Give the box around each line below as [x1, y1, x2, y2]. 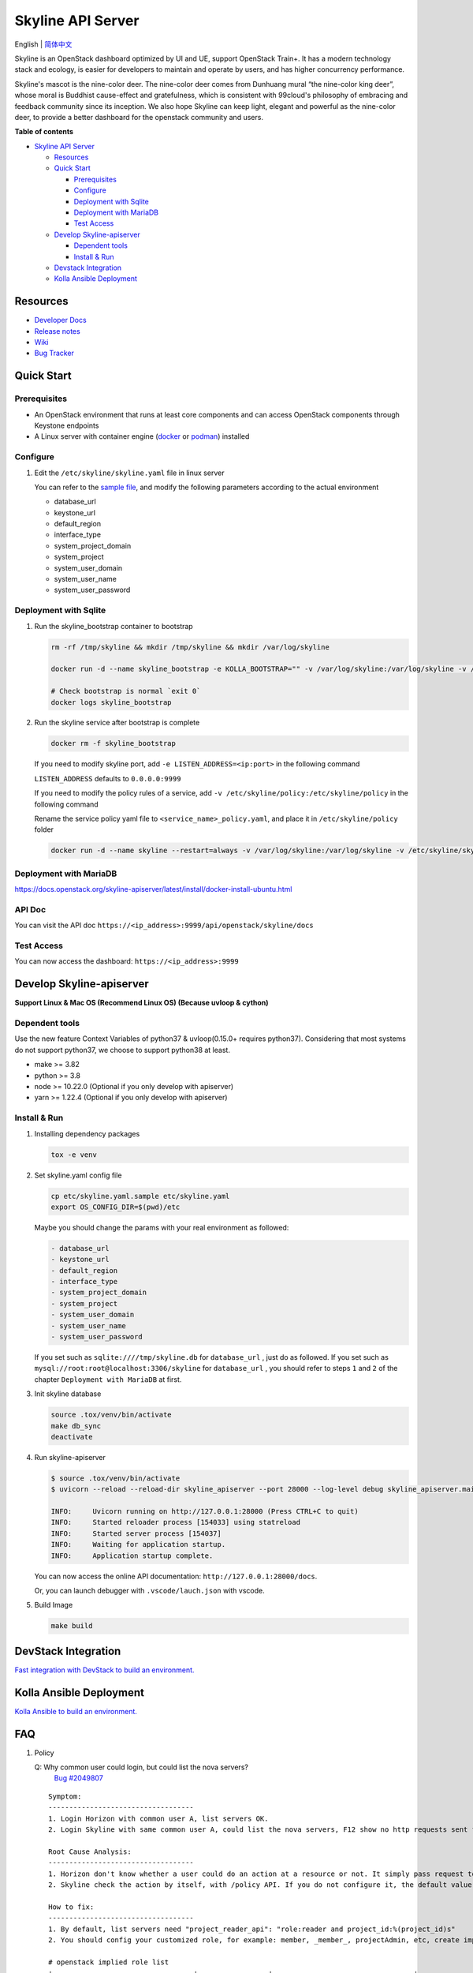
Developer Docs [34, 316, 87, 325]
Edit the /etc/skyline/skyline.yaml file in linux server [34, 468, 225, 477]
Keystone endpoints [34, 421, 99, 430]
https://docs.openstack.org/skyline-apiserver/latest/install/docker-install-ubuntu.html [14, 885, 292, 894]
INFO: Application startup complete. [50, 1551, 214, 1560]
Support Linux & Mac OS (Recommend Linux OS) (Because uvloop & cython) [14, 998, 269, 1008]
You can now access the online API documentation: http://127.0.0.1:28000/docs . [34, 1571, 318, 1581]
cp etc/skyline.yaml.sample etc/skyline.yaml [50, 1192, 230, 1200]
